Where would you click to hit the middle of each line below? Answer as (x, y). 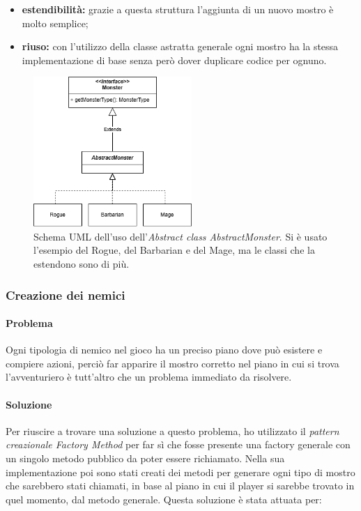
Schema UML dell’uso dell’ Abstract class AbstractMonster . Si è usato (180, 236)
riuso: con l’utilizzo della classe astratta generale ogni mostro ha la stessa (180, 46)
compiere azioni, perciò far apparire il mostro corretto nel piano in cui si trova (172, 363)
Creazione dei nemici (66, 295)
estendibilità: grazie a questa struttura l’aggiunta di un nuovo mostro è (178, 9)
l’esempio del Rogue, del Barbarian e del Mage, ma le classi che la (174, 250)
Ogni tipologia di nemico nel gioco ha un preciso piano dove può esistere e (164, 350)
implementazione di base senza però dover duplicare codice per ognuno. (174, 60)
